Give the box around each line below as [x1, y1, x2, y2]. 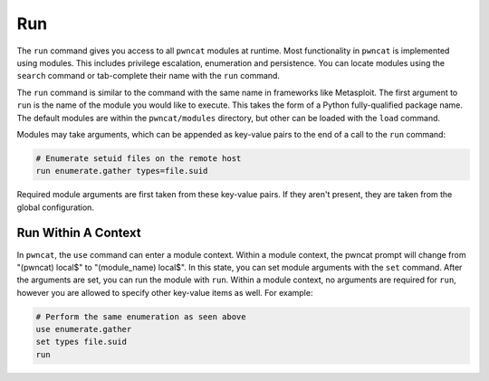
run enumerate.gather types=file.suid [35, 166, 208, 176]
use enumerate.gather [35, 324, 132, 335]
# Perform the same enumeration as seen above [35, 311, 246, 321]
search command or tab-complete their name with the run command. [16, 71, 281, 81]
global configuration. [16, 202, 95, 213]
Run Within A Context [16, 225, 141, 241]
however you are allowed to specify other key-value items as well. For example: [16, 287, 313, 298]
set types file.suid [35, 337, 127, 348]
